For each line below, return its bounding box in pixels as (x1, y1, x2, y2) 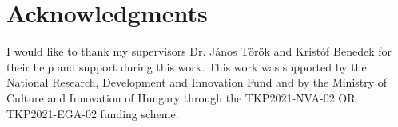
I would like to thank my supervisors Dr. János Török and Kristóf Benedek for (6, 43, 392, 60)
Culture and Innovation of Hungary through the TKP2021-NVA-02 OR (6, 89, 356, 106)
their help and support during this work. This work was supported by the (6, 58, 367, 75)
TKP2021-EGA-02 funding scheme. (6, 105, 179, 121)
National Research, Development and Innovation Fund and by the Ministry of (6, 74, 388, 90)
